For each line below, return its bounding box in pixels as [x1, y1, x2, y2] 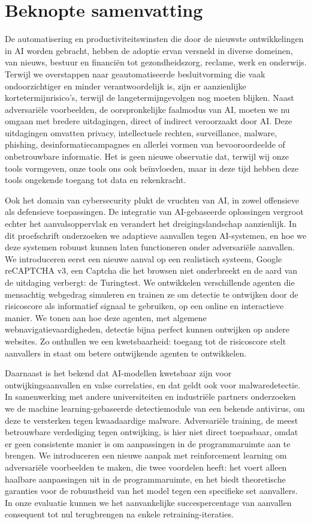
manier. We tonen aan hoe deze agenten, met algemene [5, 311, 207, 324]
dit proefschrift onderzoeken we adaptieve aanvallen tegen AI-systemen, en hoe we [5, 229, 307, 241]
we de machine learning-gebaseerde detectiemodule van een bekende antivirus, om [5, 402, 305, 414]
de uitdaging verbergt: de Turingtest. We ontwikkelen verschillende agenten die [5, 276, 295, 288]
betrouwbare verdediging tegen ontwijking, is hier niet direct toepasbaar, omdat [5, 426, 298, 438]
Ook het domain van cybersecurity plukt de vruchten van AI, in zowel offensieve [5, 193, 300, 206]
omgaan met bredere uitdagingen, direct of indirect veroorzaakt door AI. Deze [5, 115, 292, 127]
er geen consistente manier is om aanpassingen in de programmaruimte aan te [5, 437, 291, 450]
